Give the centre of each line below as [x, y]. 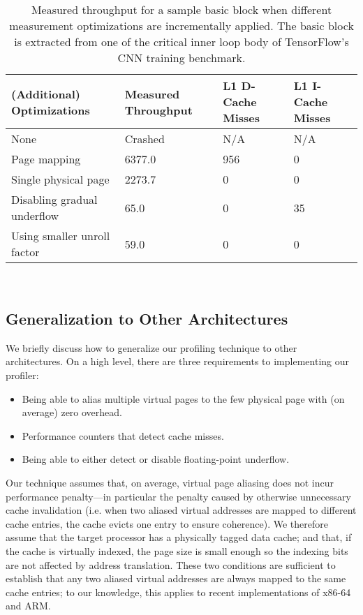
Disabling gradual [54, 199]
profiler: [22, 375]
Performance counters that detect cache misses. [123, 435]
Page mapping [46, 159]
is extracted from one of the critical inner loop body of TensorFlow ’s [181, 42]
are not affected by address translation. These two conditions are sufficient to [171, 564]
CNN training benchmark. [181, 58]
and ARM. [28, 606]
